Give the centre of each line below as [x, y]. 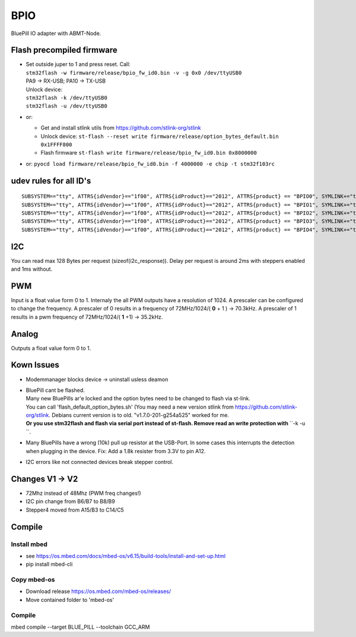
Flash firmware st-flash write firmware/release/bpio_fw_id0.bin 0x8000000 [149, 153]
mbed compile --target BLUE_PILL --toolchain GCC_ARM [80, 627]
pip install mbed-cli [49, 564]
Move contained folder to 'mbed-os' [70, 600]
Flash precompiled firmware [64, 50]
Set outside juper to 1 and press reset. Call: [78, 64]
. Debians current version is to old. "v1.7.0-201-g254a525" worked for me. [139, 415]
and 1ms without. [32, 269]
